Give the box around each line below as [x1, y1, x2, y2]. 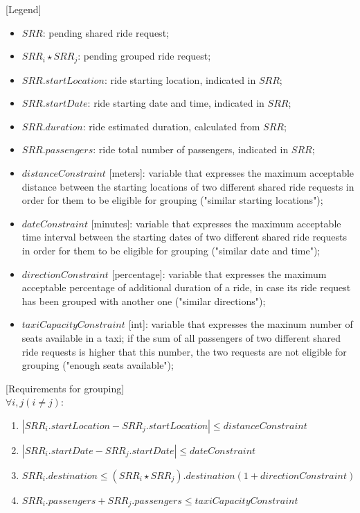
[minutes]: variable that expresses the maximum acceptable [91, 216, 341, 230]
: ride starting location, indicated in [104, 72, 256, 87]
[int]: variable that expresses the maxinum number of [128, 317, 353, 331]
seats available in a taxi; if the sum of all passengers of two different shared [21, 330, 341, 345]
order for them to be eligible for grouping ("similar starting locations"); [21, 193, 323, 207]
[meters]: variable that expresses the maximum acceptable [109, 166, 354, 180]
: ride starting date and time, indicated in [87, 96, 264, 110]
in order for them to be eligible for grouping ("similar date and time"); [21, 243, 321, 257]
